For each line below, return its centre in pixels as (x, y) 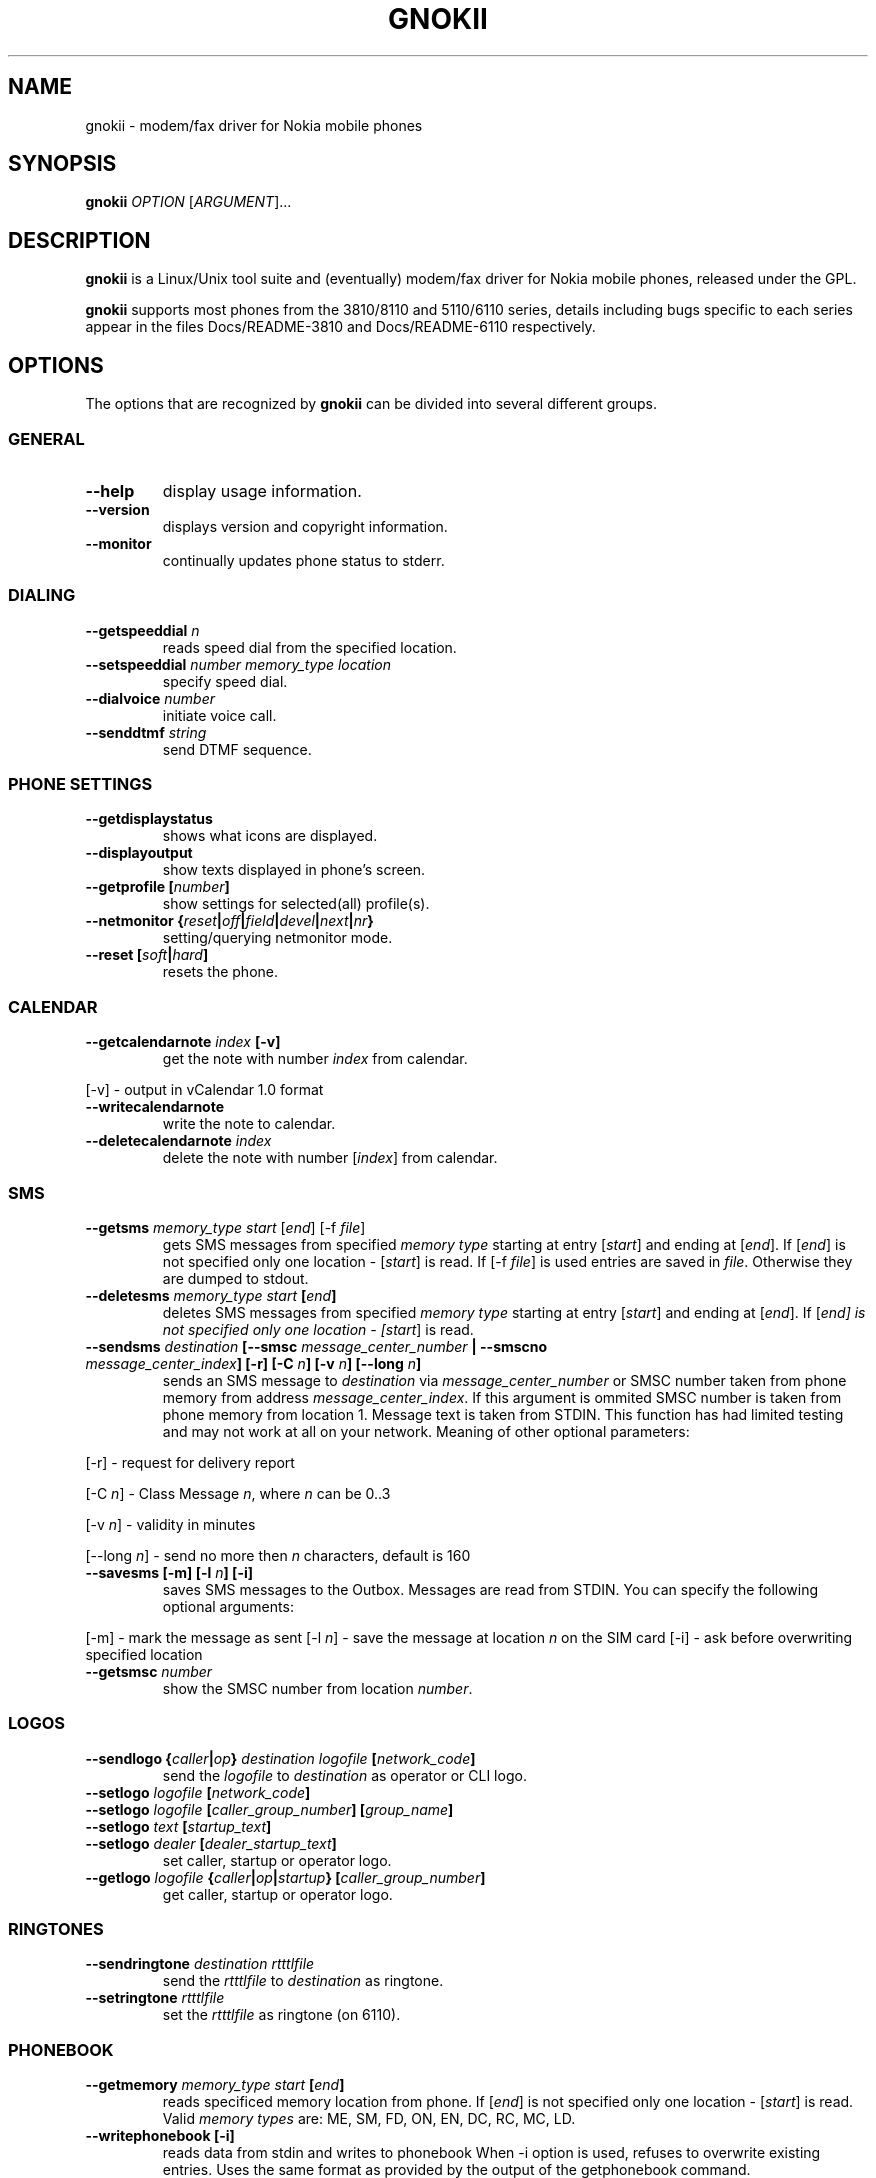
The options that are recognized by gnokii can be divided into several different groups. (371, 404)
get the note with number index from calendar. (315, 1059)
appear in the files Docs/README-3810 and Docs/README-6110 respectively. (340, 327)
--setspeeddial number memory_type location (238, 664)
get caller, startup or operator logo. (277, 1894)
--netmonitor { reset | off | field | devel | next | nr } (229, 921)
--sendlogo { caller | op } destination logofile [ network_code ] (280, 1758)
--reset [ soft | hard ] (147, 955)
